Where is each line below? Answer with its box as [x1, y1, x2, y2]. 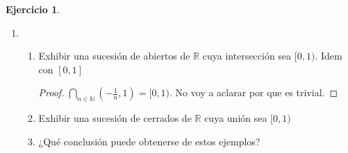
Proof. [38, 85, 65, 100]
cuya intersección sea [202, 48, 292, 63]
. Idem [315, 48, 342, 63]
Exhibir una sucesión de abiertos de [38, 48, 190, 63]
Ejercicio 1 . [6, 2, 60, 16]
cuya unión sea [204, 111, 267, 125]
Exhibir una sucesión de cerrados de [38, 111, 192, 125]
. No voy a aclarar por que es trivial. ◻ [169, 85, 338, 100]
